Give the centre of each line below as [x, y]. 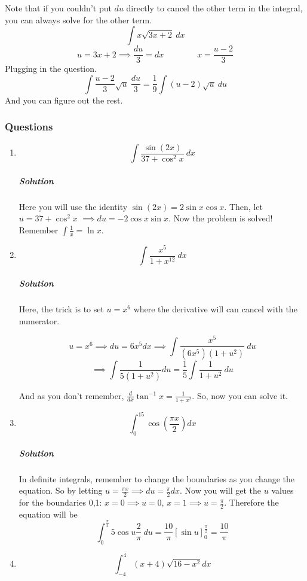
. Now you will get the [220, 490]
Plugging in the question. [51, 69]
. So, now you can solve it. [240, 395]
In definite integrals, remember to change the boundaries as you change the [156, 478]
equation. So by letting [61, 490]
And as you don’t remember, [71, 395]
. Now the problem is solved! [220, 218]
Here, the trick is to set [61, 308]
